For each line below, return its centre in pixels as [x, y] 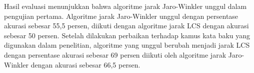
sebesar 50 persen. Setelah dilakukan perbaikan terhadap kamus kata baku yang [127, 35]
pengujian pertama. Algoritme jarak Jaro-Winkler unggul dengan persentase [121, 16]
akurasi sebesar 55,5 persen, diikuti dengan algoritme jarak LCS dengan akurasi [126, 26]
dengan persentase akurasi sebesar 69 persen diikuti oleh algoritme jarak [115, 54]
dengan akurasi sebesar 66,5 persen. [85, 64]
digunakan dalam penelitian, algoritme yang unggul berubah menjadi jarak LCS [127, 45]
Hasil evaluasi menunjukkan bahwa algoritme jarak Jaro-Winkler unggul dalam [125, 6]
